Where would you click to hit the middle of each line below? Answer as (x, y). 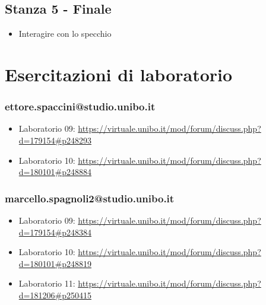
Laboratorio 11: (47, 283)
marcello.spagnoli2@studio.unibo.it (90, 198)
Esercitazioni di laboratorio (119, 74)
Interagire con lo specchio (65, 34)
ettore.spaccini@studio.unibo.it (80, 107)
